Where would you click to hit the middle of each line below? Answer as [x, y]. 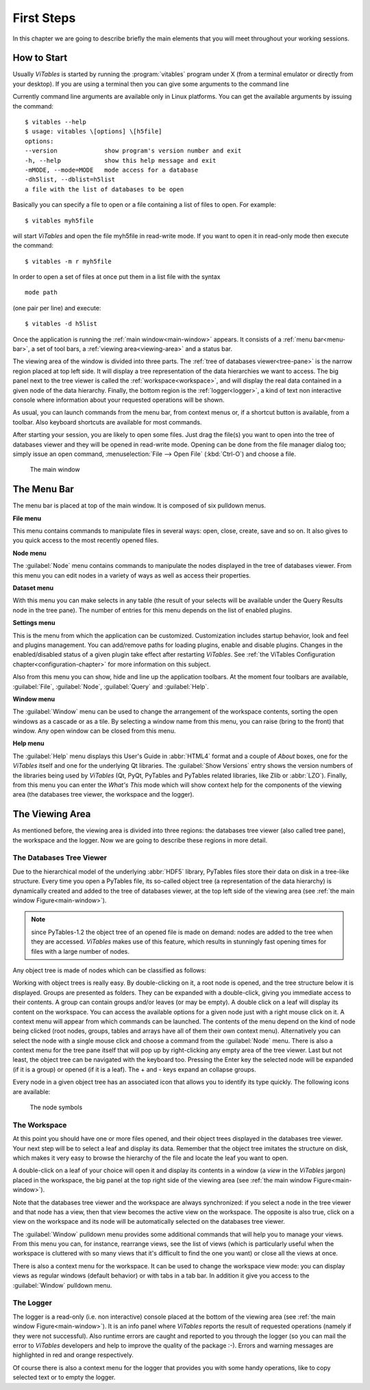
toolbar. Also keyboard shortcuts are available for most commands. [107, 422]
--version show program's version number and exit [133, 151]
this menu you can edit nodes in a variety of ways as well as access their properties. [132, 575]
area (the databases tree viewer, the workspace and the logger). [103, 795]
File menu [27, 518]
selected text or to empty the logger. [64, 1378]
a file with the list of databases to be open [104, 189]
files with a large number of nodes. [80, 951]
